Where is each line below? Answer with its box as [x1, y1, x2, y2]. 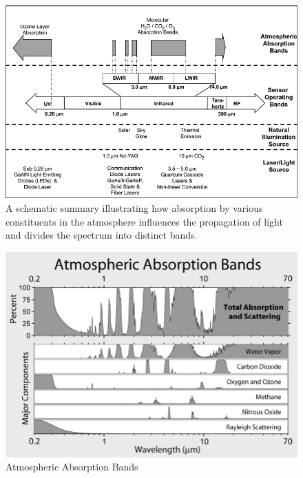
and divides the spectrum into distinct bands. [6, 228, 198, 242]
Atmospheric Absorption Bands [6, 459, 138, 474]
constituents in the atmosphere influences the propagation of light [6, 214, 283, 228]
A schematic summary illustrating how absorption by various [6, 200, 263, 215]
